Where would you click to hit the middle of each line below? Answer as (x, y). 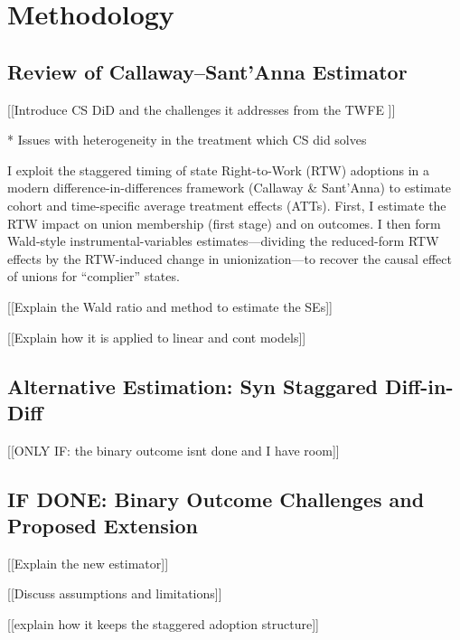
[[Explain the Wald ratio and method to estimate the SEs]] (170, 306)
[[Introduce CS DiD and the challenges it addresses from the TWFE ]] (202, 109)
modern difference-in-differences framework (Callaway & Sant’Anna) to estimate (230, 188)
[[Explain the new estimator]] (88, 563)
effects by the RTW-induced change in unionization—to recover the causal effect (230, 258)
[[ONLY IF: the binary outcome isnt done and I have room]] (174, 450)
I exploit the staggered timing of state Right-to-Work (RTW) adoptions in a (218, 169)
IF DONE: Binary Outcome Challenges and (216, 499)
